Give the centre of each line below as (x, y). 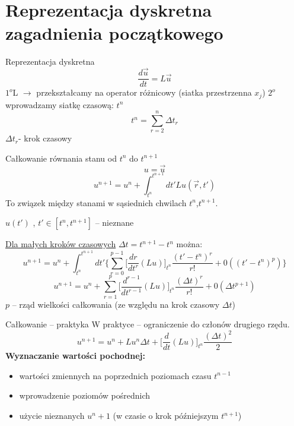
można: (189, 244)
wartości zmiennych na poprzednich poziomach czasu (115, 375)
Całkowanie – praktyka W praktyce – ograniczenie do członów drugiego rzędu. (148, 324)
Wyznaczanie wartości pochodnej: (75, 356)
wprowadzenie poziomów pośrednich (85, 395)
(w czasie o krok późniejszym (166, 416)
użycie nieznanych (52, 416)
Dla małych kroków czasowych (61, 244)
